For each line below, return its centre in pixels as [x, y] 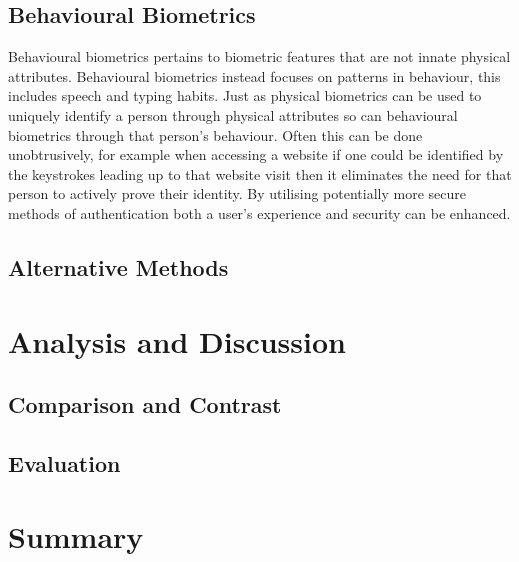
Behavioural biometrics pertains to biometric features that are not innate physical [259, 56]
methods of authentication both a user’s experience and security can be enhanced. [259, 212]
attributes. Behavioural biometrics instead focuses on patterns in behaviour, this [254, 75]
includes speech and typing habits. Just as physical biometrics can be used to [245, 95]
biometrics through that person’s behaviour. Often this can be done [215, 134]
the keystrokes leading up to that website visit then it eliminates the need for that [260, 173]
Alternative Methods [118, 266]
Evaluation [64, 462]
